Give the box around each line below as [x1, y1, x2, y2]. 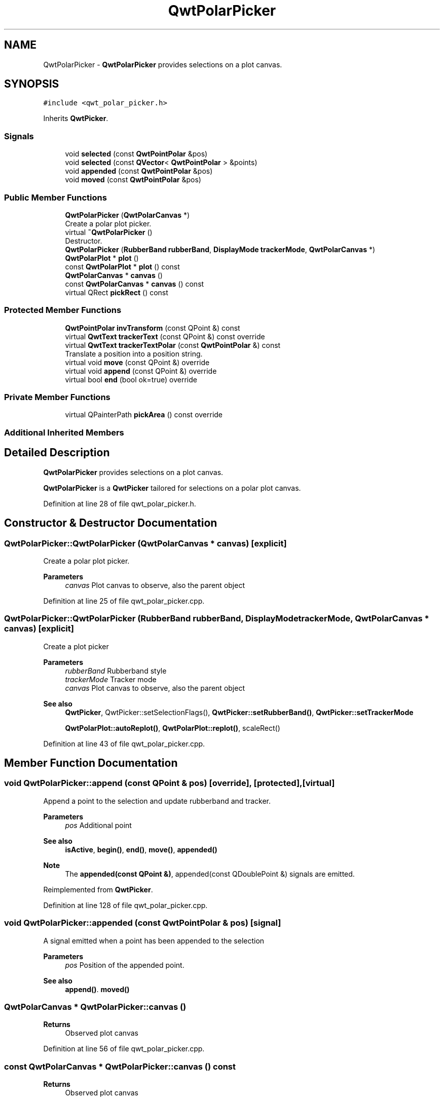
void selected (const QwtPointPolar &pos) [65, 149, 208, 159]
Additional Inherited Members [4, 427, 124, 438]
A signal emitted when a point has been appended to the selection [43, 936, 265, 945]
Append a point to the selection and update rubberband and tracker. [43, 796, 271, 805]
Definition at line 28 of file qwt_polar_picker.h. [43, 499, 196, 508]
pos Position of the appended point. [65, 960, 184, 969]
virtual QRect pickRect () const [65, 288, 168, 297]
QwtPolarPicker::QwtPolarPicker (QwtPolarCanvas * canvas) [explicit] [4, 538, 287, 548]
